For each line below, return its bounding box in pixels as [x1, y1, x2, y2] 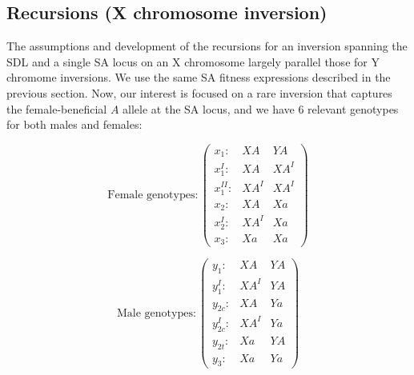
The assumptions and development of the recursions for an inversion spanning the [6, 38, 408, 54]
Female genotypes [107, 189, 195, 201]
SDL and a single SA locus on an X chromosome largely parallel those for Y [6, 53, 380, 70]
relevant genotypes [307, 100, 399, 117]
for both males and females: [6, 116, 143, 133]
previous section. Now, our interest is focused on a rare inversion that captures [6, 84, 392, 101]
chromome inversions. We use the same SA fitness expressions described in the [6, 69, 391, 86]
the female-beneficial [6, 100, 107, 117]
